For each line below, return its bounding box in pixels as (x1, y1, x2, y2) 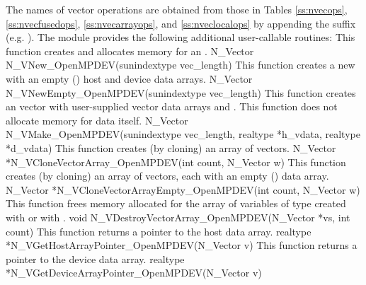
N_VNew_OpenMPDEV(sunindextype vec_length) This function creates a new (6, 57, 355, 72)
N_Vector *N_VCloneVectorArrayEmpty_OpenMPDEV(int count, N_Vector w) (6, 182, 360, 197)
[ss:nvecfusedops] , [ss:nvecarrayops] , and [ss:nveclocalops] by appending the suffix (6, 16, 356, 30)
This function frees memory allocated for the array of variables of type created (6, 196, 346, 211)
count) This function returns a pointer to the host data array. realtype (6, 223, 311, 238)
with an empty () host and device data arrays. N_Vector (6, 71, 253, 86)
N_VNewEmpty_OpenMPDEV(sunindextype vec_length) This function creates (6, 85, 356, 100)
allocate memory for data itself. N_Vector (6, 112, 188, 127)
